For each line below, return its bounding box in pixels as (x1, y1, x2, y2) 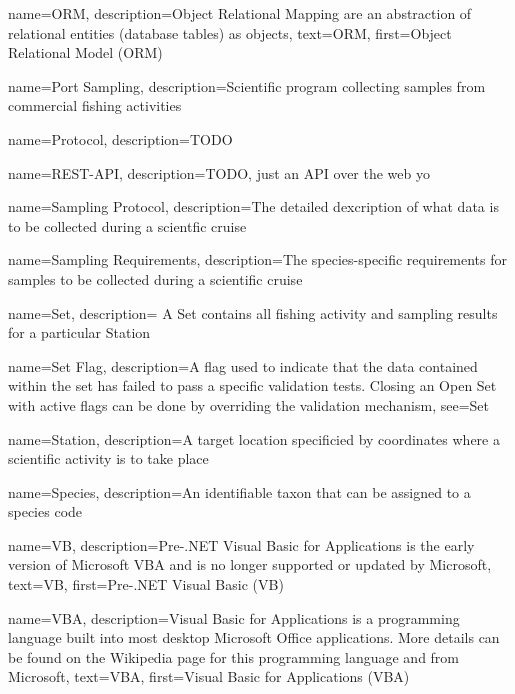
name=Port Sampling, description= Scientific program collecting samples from (8, 75, 486, 96)
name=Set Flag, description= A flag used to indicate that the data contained (8, 355, 478, 376)
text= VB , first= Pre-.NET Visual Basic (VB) (8, 574, 284, 595)
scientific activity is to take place (8, 448, 209, 469)
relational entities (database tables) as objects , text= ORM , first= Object (8, 22, 452, 43)
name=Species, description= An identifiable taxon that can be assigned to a (8, 481, 471, 502)
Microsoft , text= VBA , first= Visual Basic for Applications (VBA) (8, 666, 410, 687)
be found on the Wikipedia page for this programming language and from (8, 646, 460, 667)
